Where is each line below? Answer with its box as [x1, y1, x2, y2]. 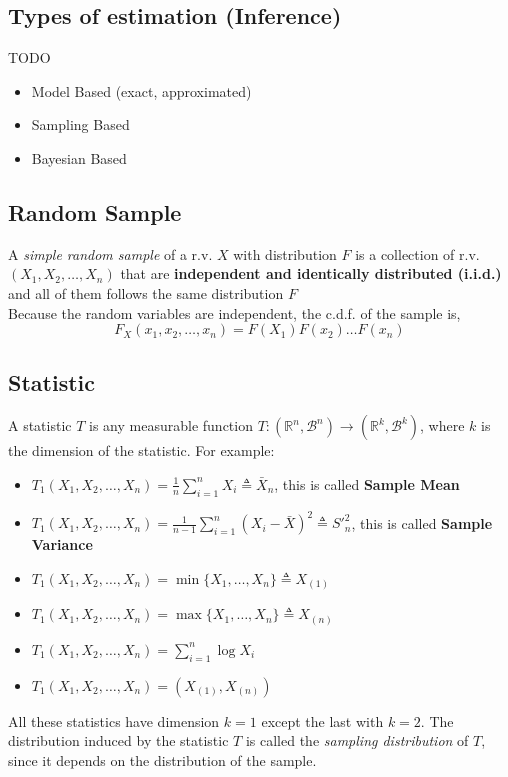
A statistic [8, 415, 72, 436]
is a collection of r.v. [355, 243, 480, 264]
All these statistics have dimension [8, 710, 220, 731]
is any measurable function [89, 415, 253, 436]
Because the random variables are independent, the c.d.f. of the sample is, [8, 302, 461, 323]
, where [420, 415, 465, 436]
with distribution [233, 243, 337, 264]
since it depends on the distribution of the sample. [8, 749, 317, 770]
